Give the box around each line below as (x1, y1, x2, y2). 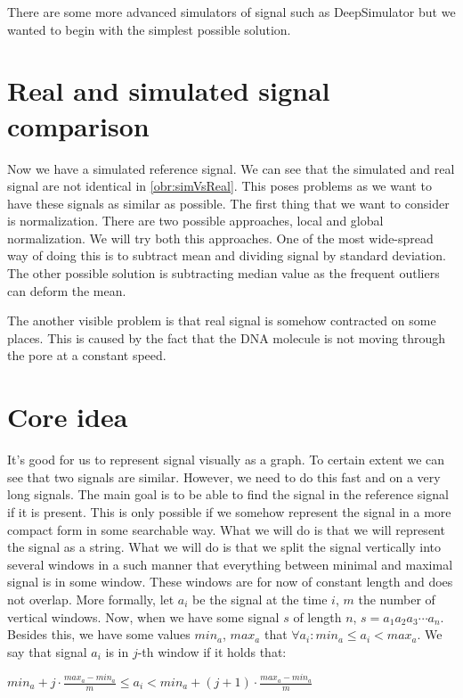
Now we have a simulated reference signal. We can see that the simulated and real (7, 159, 455, 177)
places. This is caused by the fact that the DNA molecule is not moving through (7, 328, 446, 347)
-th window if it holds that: (137, 642, 287, 661)
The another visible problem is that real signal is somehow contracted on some (7, 311, 436, 330)
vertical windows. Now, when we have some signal (7, 607, 280, 626)
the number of (358, 589, 435, 608)
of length (293, 607, 342, 626)
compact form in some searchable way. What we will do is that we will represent (7, 520, 445, 538)
